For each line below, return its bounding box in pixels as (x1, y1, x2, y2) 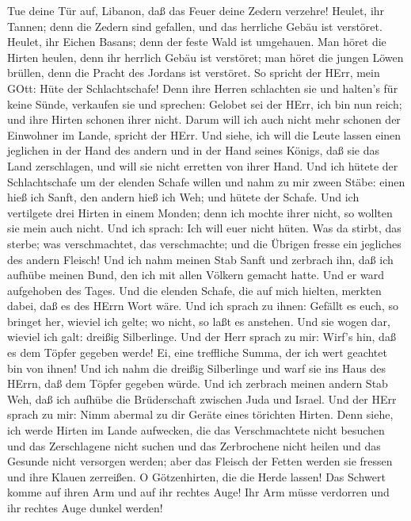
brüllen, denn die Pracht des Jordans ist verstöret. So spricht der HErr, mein (7, 64, 380, 81)
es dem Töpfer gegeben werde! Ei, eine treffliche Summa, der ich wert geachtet (7, 344, 387, 361)
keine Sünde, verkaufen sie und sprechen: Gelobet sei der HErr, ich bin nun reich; (7, 95, 402, 112)
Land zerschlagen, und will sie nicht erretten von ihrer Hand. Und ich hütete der (7, 157, 398, 174)
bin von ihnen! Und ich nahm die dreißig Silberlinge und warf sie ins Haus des (7, 359, 386, 376)
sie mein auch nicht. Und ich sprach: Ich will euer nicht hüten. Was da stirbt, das (7, 220, 401, 236)
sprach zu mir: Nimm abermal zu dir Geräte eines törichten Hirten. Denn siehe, (7, 406, 394, 423)
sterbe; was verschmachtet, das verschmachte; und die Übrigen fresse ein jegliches (7, 235, 401, 251)
